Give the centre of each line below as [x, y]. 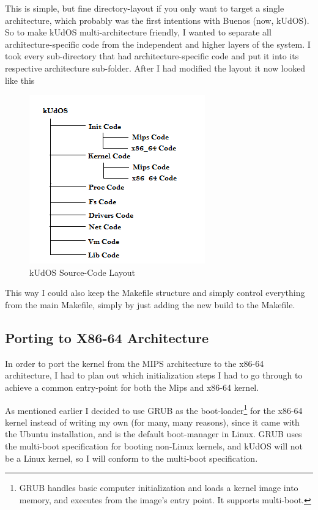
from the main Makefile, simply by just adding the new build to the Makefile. [150, 304]
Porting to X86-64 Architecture [107, 337]
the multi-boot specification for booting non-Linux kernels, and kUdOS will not [154, 445]
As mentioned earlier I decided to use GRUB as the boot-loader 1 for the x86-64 [154, 409]
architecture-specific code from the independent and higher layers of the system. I [158, 44]
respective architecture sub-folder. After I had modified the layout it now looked [155, 68]
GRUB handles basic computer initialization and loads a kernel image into [159, 488]
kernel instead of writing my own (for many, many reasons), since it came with [152, 422]
